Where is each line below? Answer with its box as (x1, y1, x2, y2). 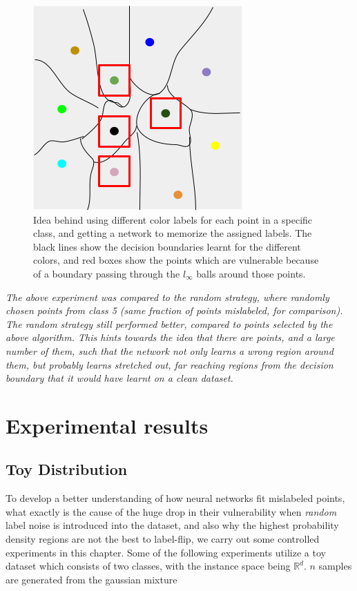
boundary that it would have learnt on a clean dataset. (6, 371, 233, 385)
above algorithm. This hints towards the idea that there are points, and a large (6, 330, 335, 345)
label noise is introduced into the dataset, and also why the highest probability (6, 518, 339, 532)
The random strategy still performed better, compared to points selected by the (6, 316, 333, 331)
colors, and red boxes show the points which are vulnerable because (33, 253, 319, 267)
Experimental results (6, 411, 209, 439)
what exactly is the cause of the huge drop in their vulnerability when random (6, 504, 337, 519)
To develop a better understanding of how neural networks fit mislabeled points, (6, 491, 345, 505)
